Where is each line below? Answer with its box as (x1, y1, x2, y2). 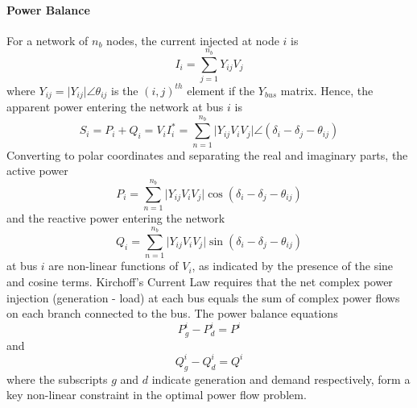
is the (111, 81, 138, 98)
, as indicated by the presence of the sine (192, 257, 394, 274)
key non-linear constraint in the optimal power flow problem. (6, 386, 307, 403)
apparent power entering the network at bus (6, 98, 224, 115)
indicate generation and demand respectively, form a (151, 370, 411, 387)
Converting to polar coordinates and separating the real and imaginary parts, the (6, 146, 408, 163)
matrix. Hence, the (280, 81, 374, 98)
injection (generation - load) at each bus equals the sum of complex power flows (6, 289, 400, 306)
